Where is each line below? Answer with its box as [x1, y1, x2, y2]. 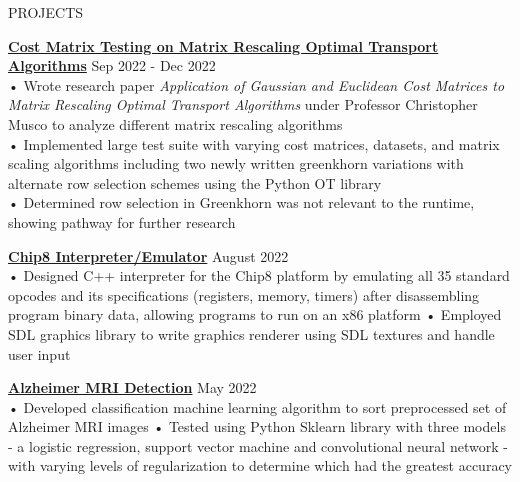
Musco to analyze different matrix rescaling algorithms [8, 113, 343, 134]
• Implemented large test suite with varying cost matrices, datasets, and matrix [8, 133, 500, 154]
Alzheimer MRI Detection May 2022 [8, 377, 257, 398]
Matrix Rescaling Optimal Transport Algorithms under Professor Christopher [8, 94, 478, 115]
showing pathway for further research [8, 211, 236, 232]
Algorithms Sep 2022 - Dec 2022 [8, 55, 216, 76]
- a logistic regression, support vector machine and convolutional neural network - [8, 435, 508, 456]
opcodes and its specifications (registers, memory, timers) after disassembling [8, 284, 480, 305]
